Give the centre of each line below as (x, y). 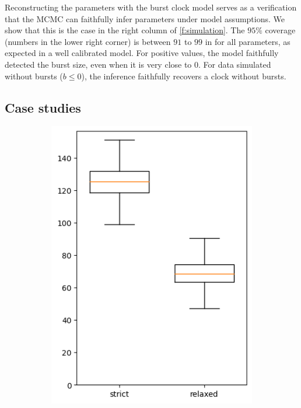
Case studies (43, 107)
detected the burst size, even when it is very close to (98, 64)
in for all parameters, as (248, 41)
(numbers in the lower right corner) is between (88, 41)
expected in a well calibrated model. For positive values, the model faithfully (142, 53)
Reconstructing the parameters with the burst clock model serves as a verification (151, 7)
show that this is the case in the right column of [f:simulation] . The (125, 30)
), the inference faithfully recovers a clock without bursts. (184, 76)
